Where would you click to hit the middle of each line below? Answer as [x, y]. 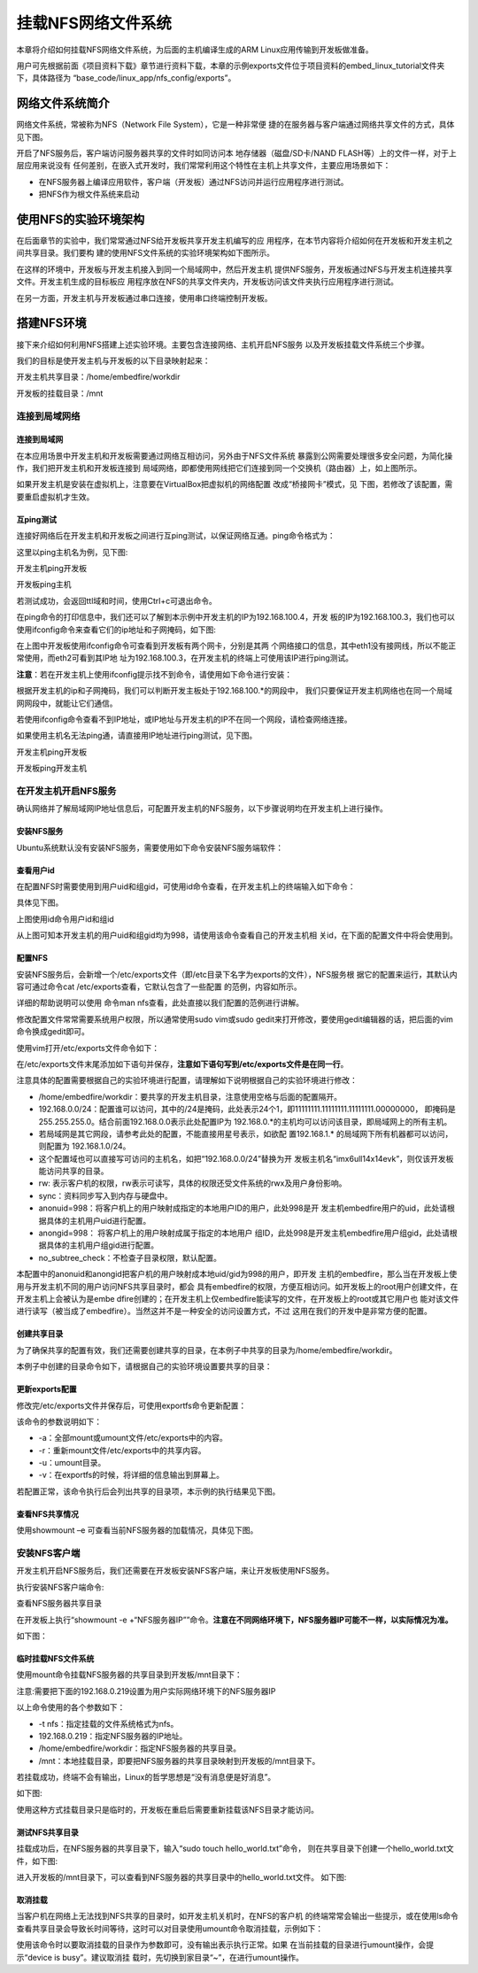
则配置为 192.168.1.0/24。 [85, 1146]
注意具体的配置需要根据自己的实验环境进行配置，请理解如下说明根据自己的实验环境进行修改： [187, 1080]
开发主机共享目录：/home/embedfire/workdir [98, 377]
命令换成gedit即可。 [53, 1032]
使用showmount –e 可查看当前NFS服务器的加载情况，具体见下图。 [137, 1530]
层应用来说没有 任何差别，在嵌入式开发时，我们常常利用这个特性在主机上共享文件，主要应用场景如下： [204, 166]
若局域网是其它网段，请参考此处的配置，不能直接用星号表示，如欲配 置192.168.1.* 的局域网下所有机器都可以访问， [246, 1134]
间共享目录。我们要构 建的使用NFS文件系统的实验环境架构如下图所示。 [145, 253]
